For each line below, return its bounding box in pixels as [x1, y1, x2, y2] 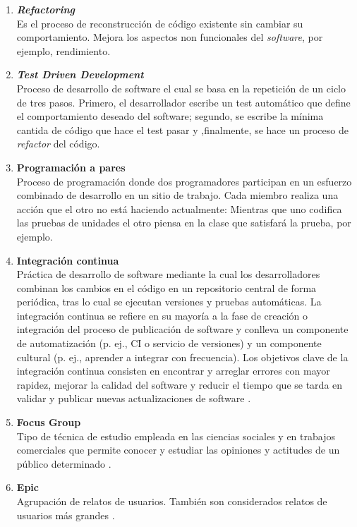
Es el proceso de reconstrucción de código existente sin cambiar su [16, 16, 303, 30]
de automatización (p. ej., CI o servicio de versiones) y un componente [16, 336, 322, 351]
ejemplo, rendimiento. [16, 43, 111, 58]
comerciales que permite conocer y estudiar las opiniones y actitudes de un [16, 442, 340, 457]
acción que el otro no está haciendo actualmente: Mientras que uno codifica [16, 201, 342, 216]
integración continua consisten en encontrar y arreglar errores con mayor [16, 363, 330, 378]
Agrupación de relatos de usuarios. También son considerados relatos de [16, 494, 327, 508]
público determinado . [16, 456, 111, 471]
